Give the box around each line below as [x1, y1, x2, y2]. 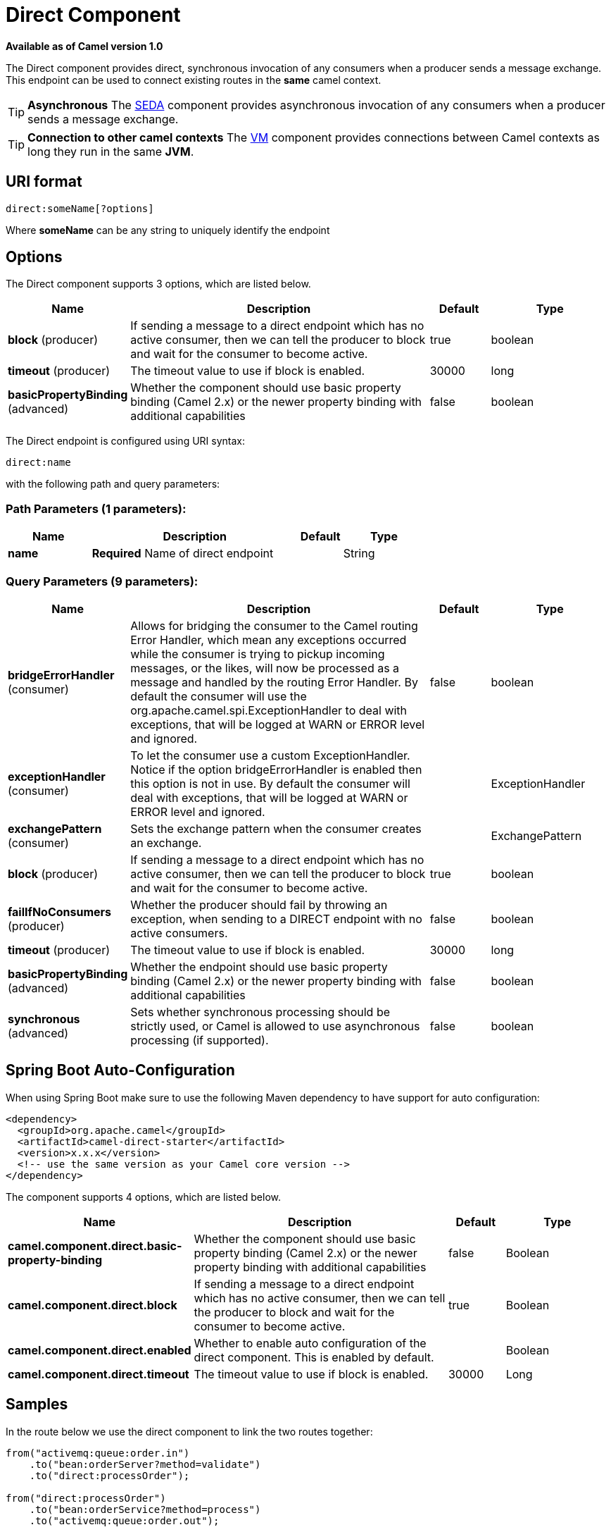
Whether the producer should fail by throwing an [130, 897, 388, 912]
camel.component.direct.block [8, 1297, 177, 1312]
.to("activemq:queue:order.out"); [29, 1514, 220, 1526]
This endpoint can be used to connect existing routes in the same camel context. [6, 73, 382, 86]
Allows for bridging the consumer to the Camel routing [130, 618, 418, 633]
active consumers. [130, 925, 228, 940]
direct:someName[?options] [6, 202, 154, 214]
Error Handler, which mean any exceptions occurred [130, 632, 407, 647]
